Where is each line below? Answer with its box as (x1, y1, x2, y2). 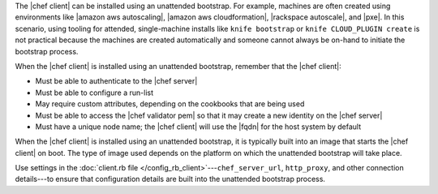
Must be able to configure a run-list (35, 88, 154, 97)
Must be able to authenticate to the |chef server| (35, 76, 198, 86)
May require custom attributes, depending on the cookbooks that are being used (35, 99, 305, 109)
